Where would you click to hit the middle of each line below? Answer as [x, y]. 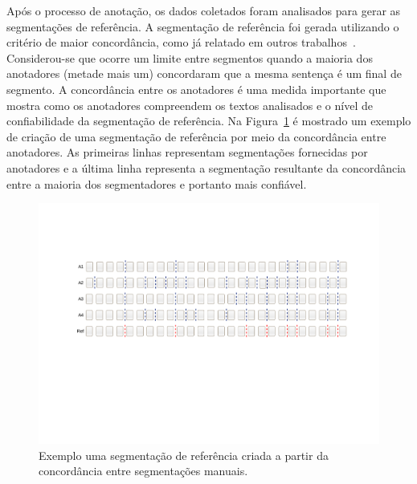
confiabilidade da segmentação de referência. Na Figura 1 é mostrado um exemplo [209, 121]
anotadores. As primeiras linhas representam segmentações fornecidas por [187, 152]
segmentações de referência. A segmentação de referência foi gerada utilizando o [203, 26]
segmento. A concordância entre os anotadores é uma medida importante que [196, 89]
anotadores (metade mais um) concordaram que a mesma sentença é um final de [204, 73]
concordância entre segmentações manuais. [143, 471]
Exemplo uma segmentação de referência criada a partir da [184, 455]
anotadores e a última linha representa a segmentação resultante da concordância [206, 167]
